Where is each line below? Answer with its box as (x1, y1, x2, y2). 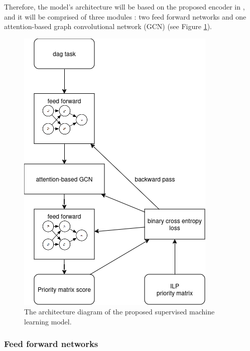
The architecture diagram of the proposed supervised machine (24, 306, 215, 317)
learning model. (24, 316, 72, 326)
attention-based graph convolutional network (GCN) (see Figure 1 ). (4, 21, 212, 32)
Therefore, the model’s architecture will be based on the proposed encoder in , (4, 2, 245, 12)
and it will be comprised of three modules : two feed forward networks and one (4, 11, 246, 22)
